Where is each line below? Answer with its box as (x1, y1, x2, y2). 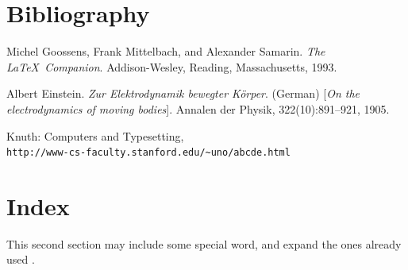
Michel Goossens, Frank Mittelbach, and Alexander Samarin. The (6, 43, 325, 60)
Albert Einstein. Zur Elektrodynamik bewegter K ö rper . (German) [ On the (6, 85, 360, 102)
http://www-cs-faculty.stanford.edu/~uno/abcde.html (6, 147, 291, 159)
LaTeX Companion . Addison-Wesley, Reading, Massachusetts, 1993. (6, 58, 337, 75)
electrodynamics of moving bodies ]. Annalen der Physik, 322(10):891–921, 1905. (6, 100, 390, 117)
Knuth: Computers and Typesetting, (6, 127, 184, 144)
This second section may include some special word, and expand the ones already (6, 235, 402, 252)
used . (6, 251, 35, 268)
